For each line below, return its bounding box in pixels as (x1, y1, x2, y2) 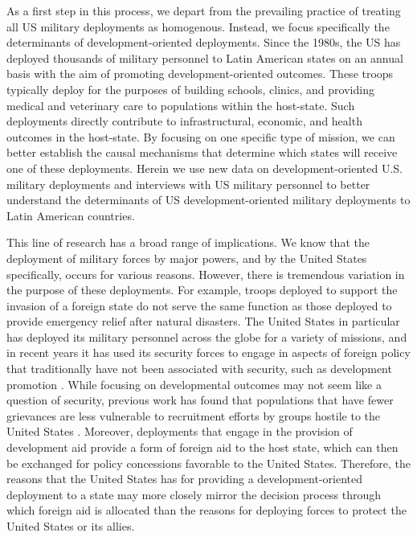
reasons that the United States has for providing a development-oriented (6, 470, 363, 487)
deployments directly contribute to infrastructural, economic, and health (6, 113, 362, 129)
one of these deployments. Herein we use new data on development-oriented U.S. (6, 159, 403, 176)
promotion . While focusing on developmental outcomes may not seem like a (6, 375, 382, 392)
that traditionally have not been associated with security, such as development (6, 360, 392, 377)
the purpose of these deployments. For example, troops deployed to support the (6, 281, 398, 298)
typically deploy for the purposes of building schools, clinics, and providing (6, 80, 374, 97)
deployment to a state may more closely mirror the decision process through (6, 486, 382, 502)
